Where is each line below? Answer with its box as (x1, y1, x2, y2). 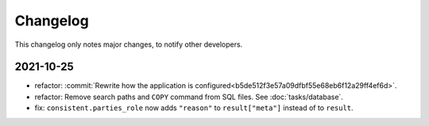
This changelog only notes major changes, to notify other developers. (14, 40, 243, 49)
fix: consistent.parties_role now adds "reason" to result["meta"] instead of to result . (34, 103, 354, 113)
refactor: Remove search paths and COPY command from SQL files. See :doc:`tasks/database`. (34, 92, 343, 101)
